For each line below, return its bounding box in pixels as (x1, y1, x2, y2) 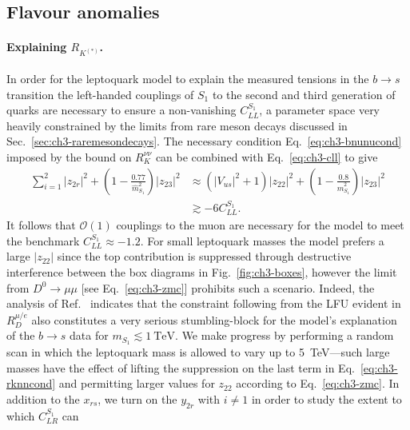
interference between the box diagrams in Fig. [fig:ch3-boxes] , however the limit (6, 264, 397, 281)
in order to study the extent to (251, 390, 402, 407)
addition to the (6, 390, 80, 407)
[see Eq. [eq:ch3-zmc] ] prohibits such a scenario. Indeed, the (81, 279, 375, 296)
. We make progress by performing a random (175, 327, 394, 344)
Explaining (6, 38, 67, 55)
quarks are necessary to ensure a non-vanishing (6, 102, 237, 118)
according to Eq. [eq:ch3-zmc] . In (236, 375, 400, 392)
